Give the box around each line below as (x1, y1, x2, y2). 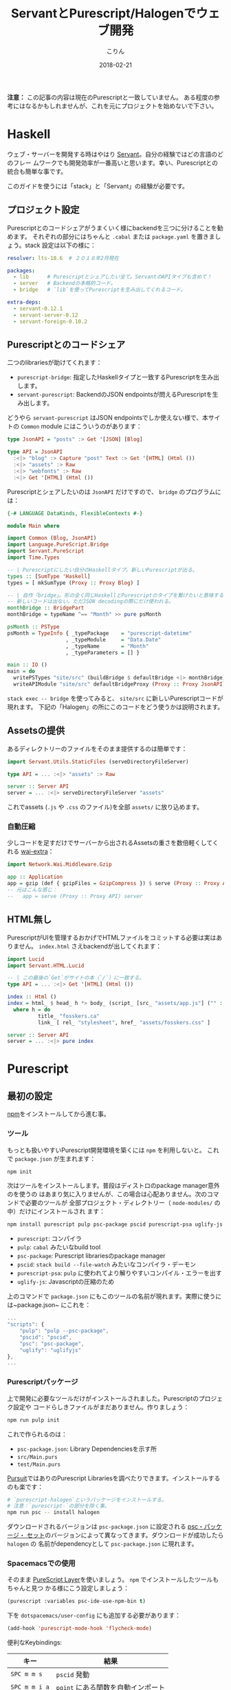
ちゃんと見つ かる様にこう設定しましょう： (7, 1584, 129, 1593)
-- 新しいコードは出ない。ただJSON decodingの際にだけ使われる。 (7, 598, 174, 605)
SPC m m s (10, 1670, 43, 1678)
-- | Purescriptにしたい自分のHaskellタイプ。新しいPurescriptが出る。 (7, 566, 198, 573)
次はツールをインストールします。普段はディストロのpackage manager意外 (7, 1182, 220, 1190)
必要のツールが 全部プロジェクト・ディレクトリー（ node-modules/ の (25, 1199, 221, 1207)
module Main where (7, 522, 60, 529)
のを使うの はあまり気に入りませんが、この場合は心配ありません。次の (7, 1190, 208, 1198)
